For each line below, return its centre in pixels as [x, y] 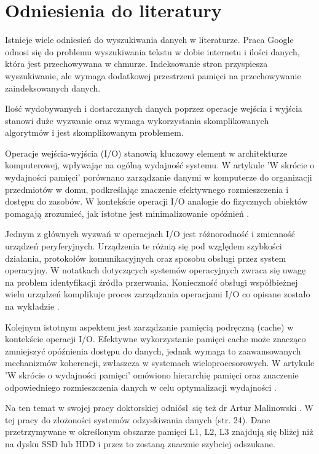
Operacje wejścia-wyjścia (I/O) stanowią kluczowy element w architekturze [146, 153]
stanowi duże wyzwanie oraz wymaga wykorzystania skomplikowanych [137, 120]
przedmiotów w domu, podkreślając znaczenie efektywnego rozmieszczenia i [147, 189]
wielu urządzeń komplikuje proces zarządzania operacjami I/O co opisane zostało [158, 294]
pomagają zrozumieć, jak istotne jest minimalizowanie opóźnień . [127, 213]
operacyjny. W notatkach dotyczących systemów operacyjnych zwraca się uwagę [156, 270]
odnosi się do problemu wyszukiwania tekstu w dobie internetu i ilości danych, [152, 51]
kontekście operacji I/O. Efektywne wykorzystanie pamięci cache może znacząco [156, 339]
